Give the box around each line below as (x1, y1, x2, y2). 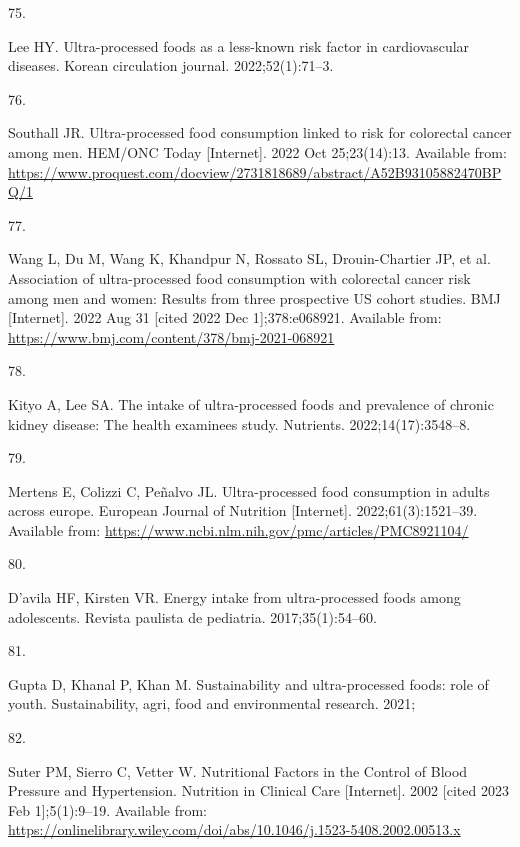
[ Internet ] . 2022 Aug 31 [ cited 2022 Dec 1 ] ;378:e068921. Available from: (8, 307, 442, 328)
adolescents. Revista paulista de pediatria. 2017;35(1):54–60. (8, 606, 377, 627)
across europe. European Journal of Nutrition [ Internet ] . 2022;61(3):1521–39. (8, 500, 478, 521)
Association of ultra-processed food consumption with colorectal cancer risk (8, 267, 471, 288)
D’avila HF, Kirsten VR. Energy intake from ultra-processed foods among (8, 587, 461, 608)
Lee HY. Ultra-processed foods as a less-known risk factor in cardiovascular (8, 35, 470, 56)
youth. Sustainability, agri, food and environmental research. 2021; (8, 693, 416, 714)
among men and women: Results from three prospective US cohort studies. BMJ (8, 287, 501, 308)
